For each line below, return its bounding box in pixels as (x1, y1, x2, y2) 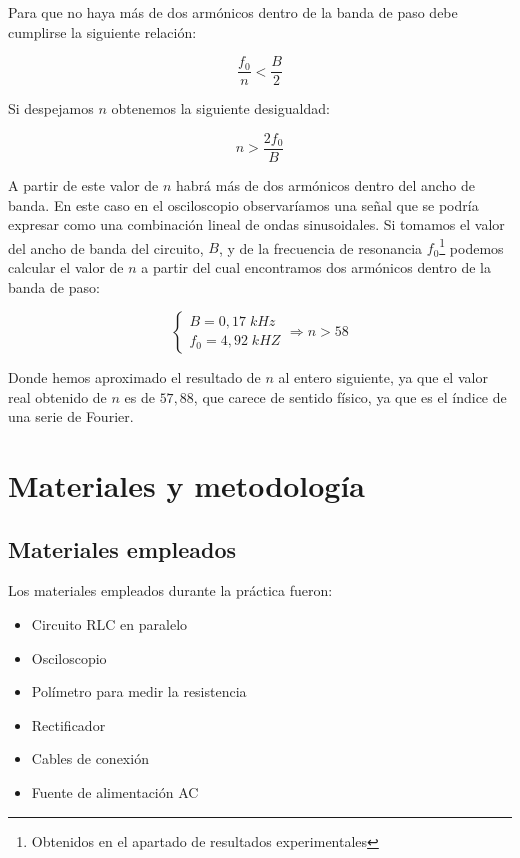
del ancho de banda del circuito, (8, 237, 204, 258)
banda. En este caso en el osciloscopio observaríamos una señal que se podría (8, 194, 479, 215)
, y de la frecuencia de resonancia (218, 237, 423, 258)
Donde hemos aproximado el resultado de (8, 367, 261, 388)
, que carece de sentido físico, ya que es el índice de (193, 386, 507, 407)
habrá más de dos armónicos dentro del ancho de (176, 174, 476, 195)
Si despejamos (8, 98, 94, 119)
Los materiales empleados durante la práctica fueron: (8, 580, 333, 601)
